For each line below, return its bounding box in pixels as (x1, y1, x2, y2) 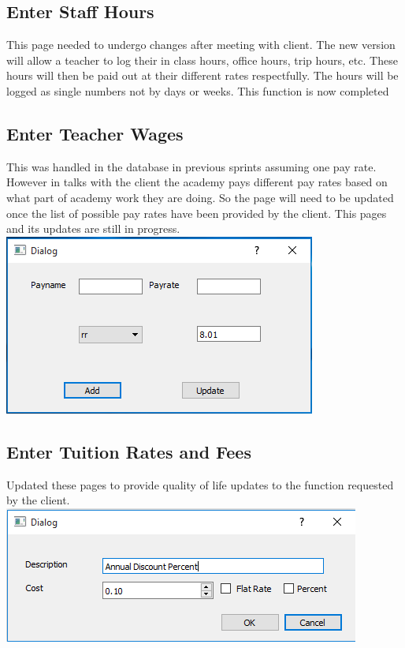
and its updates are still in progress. (6, 220, 180, 237)
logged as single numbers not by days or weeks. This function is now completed (6, 82, 389, 99)
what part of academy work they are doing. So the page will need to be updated (6, 189, 394, 205)
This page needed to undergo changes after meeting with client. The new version (6, 36, 396, 53)
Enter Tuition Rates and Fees (6, 439, 251, 463)
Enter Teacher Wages (6, 121, 184, 145)
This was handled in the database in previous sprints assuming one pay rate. (6, 158, 377, 174)
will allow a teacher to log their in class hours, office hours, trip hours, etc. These (6, 51, 398, 68)
